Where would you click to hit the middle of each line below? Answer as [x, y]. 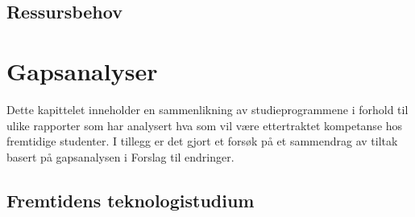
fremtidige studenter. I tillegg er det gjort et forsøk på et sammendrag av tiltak [202, 141]
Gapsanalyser [82, 70]
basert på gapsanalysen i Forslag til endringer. [120, 156]
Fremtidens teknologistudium [131, 200]
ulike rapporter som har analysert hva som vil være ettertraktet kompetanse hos [205, 125]
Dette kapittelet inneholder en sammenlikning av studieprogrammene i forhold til [207, 109]
